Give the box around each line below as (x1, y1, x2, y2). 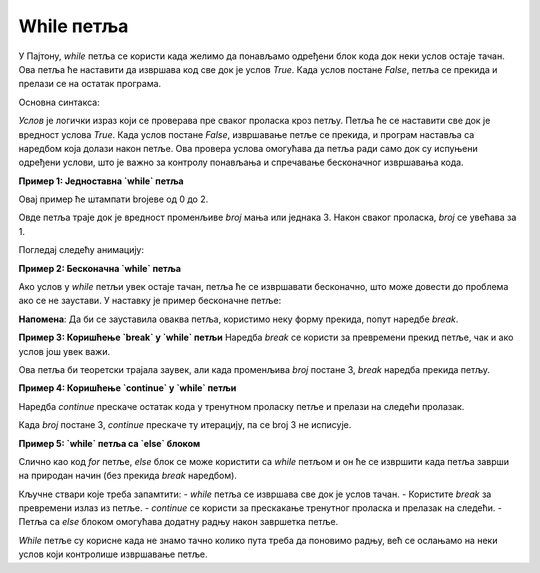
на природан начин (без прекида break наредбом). (18, 470, 237, 482)
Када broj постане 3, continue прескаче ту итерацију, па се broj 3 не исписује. (18, 419, 352, 431)
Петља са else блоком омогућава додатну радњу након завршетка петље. (18, 516, 339, 528)
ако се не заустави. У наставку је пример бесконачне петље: (18, 295, 282, 307)
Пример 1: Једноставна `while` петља (18, 175, 184, 187)
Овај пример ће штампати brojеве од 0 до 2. (18, 193, 209, 205)
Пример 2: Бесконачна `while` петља (18, 262, 182, 274)
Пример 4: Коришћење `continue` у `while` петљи (18, 382, 237, 394)
